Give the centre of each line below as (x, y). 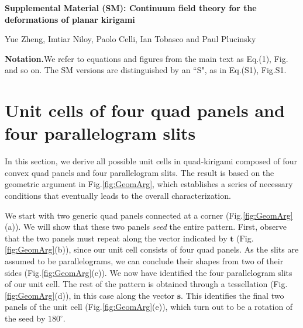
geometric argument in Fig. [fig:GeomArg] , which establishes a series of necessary (149, 184)
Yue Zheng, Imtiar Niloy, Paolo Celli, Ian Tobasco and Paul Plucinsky (130, 39)
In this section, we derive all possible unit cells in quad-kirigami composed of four (151, 161)
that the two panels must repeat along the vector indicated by (116, 238)
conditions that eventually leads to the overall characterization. (118, 196)
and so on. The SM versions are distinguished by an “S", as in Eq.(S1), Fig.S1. (146, 70)
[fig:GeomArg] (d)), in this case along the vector (90, 295)
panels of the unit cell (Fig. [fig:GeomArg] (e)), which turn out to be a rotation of (149, 307)
